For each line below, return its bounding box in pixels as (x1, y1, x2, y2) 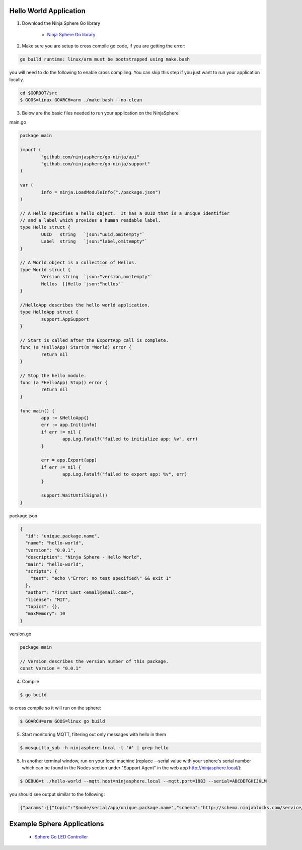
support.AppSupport (41, 316, 89, 322)
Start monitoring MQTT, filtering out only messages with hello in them (22, 731, 166, 737)
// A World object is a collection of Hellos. (20, 260, 137, 266)
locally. (9, 76, 24, 83)
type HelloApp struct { (20, 309, 79, 315)
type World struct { (20, 267, 70, 272)
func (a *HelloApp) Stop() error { (20, 380, 108, 386)
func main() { (20, 408, 55, 413)
